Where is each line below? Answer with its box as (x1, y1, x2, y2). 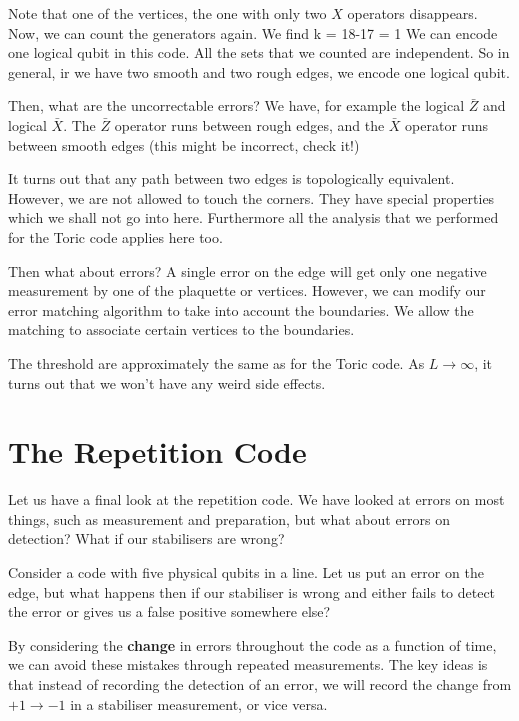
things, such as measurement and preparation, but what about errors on (8, 508, 451, 529)
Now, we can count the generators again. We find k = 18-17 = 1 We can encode (8, 22, 498, 43)
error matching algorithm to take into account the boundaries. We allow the (8, 299, 474, 320)
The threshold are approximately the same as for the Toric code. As (8, 352, 425, 373)
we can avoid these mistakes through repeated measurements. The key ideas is (8, 654, 488, 675)
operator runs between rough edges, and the (114, 114, 385, 135)
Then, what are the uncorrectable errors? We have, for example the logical (8, 95, 465, 116)
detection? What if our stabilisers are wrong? (8, 528, 285, 549)
